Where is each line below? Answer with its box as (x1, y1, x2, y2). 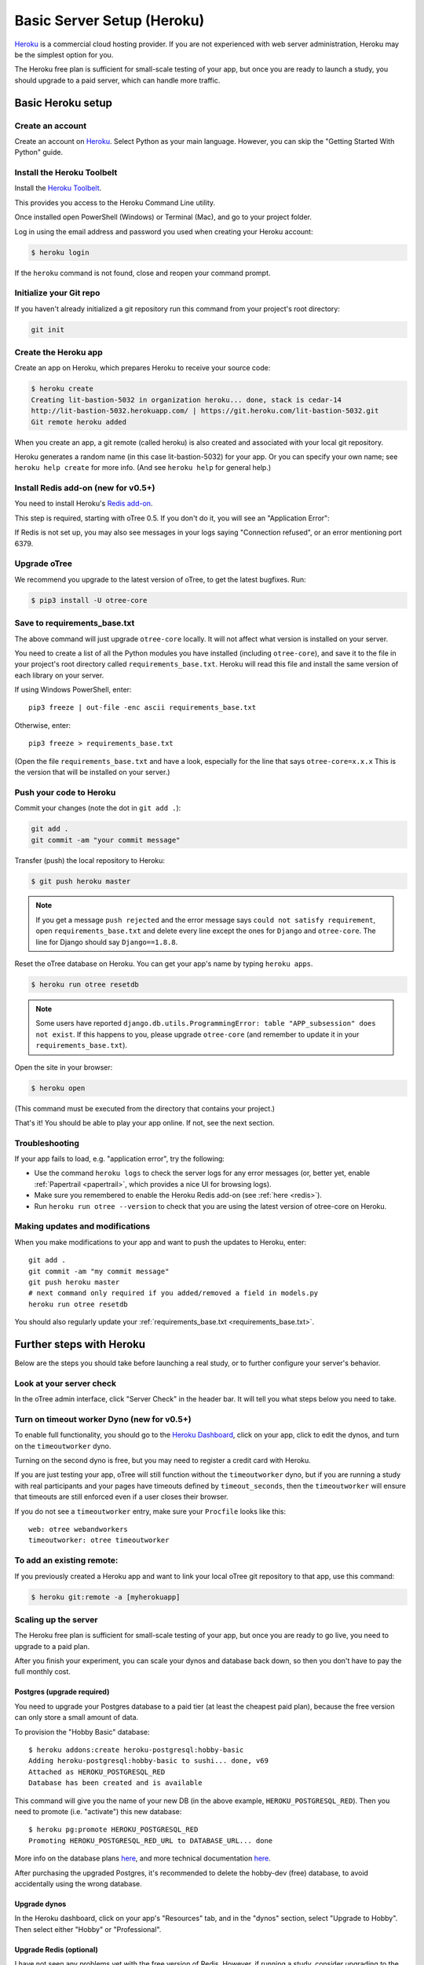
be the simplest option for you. (14, 50, 114, 59)
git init (31, 325, 65, 334)
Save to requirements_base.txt (14, 618, 135, 629)
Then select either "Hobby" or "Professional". (14, 1924, 162, 1934)
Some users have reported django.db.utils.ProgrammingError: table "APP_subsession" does (35, 1019, 376, 1028)
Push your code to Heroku (14, 787, 116, 798)
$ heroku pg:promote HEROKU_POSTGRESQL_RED (28, 1825, 199, 1835)
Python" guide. (14, 148, 64, 157)
